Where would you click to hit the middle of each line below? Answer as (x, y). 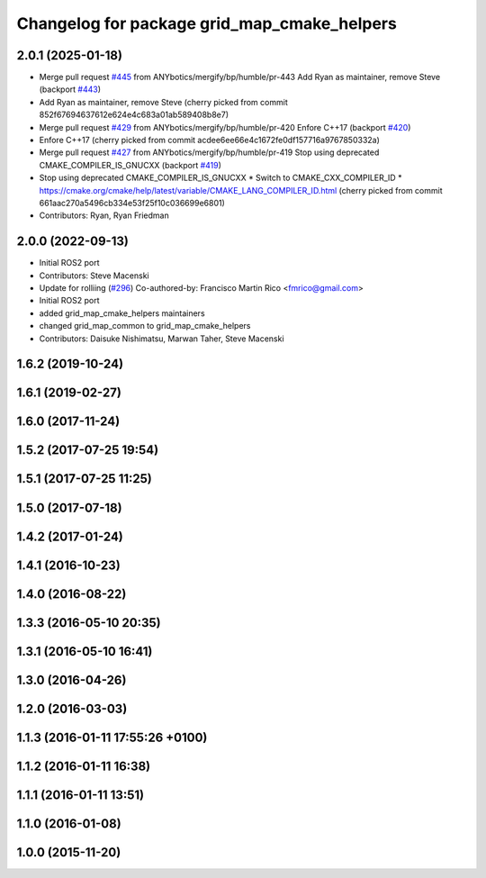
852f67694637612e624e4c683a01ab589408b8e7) (134, 115)
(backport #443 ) (70, 89)
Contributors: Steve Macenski (94, 276)
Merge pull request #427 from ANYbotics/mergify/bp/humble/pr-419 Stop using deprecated (209, 152)
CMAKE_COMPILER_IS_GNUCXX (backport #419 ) (130, 165)
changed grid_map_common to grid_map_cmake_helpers (145, 326)
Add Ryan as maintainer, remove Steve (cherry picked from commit (163, 102)
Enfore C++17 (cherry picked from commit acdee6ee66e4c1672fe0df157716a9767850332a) (209, 140)
